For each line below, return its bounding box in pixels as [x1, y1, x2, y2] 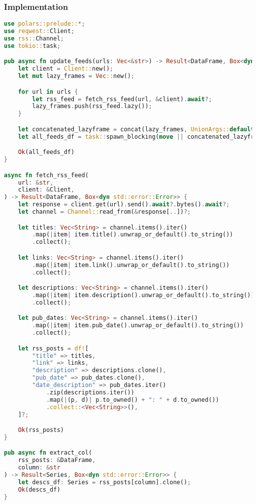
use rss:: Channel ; [4, 35, 64, 42]
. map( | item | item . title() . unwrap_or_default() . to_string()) [32, 231, 233, 238]
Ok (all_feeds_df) [18, 149, 75, 156]
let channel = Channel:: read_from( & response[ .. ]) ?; [18, 208, 191, 215]
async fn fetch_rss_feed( [4, 171, 89, 179]
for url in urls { [18, 88, 78, 95]
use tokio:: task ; [4, 42, 61, 49]
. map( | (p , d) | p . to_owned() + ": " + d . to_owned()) [46, 396, 219, 403]
